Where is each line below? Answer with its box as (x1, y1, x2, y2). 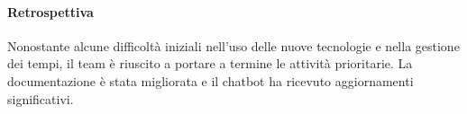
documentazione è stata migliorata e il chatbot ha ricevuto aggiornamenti (7, 71, 414, 90)
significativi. (7, 89, 74, 108)
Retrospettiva (7, 2, 94, 21)
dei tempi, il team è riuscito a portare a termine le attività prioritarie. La (7, 54, 413, 73)
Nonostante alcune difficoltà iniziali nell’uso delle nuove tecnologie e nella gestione (7, 36, 460, 55)
